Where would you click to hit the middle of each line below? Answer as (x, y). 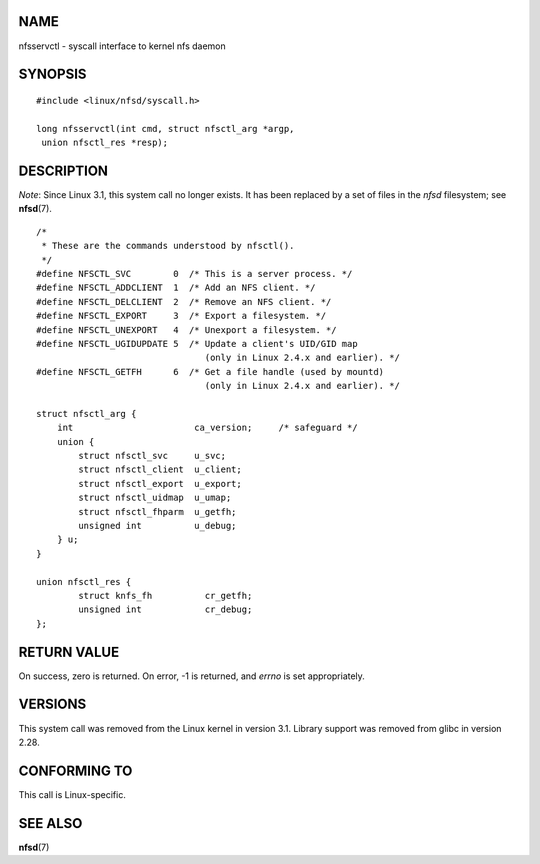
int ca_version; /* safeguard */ (207, 428)
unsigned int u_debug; (157, 525)
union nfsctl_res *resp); (105, 143)
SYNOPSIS (52, 74)
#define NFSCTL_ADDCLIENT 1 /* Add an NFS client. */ (176, 288)
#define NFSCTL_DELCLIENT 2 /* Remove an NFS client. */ (184, 301)
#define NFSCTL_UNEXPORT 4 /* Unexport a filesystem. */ (186, 329)
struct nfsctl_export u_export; (160, 483)
